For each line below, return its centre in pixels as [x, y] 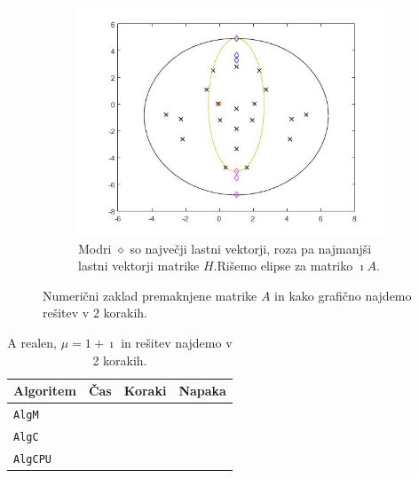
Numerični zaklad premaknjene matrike [150, 295]
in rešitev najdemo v [177, 342]
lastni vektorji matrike [139, 266]
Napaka [202, 391]
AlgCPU [32, 459]
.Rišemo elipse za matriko [283, 266]
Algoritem [45, 391]
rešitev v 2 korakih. [95, 313]
